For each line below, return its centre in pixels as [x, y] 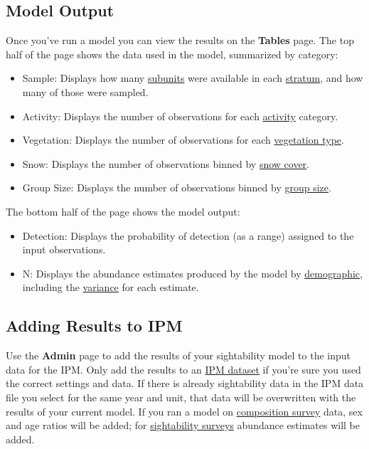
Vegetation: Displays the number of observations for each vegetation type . [183, 140]
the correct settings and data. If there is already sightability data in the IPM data [185, 383]
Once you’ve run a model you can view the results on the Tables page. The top [180, 40]
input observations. [64, 249]
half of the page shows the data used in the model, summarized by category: [172, 54]
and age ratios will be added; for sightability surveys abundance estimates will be [183, 425]
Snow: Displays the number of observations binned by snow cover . [166, 163]
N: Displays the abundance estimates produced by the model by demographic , [192, 273]
